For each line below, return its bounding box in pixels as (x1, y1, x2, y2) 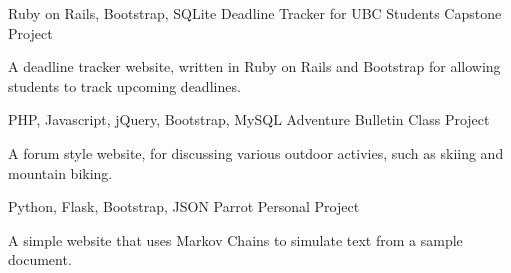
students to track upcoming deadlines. (8, 75, 241, 96)
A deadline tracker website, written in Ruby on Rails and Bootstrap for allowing (8, 56, 501, 77)
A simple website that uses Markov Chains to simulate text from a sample (8, 229, 463, 250)
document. (8, 249, 72, 270)
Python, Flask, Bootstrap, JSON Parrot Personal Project (8, 196, 360, 217)
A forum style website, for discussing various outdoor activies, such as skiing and (8, 142, 504, 163)
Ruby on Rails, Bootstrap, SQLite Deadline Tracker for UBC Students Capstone (8, 3, 502, 23)
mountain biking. (8, 162, 113, 183)
